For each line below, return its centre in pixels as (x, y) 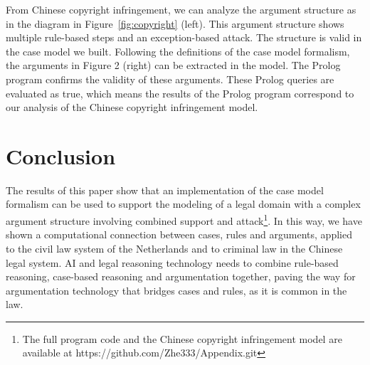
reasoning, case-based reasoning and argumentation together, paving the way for (181, 276)
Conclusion (61, 155)
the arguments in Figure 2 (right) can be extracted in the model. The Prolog (173, 65)
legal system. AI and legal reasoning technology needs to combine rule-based (172, 262)
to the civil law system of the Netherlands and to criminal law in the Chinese (174, 248)
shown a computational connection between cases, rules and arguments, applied (179, 234)
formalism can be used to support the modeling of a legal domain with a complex (183, 204)
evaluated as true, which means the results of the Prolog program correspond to (180, 93)
